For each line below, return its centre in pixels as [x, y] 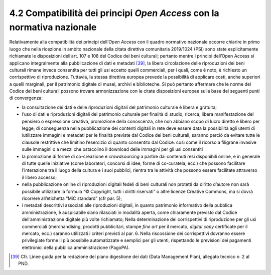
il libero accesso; [39, 177]
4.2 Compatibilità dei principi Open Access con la [114, 13]
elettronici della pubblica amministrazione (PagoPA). [76, 247]
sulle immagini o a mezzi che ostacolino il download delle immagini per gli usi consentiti [112, 149]
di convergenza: [26, 98]
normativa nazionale [53, 27]
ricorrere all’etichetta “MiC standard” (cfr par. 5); [72, 198]
